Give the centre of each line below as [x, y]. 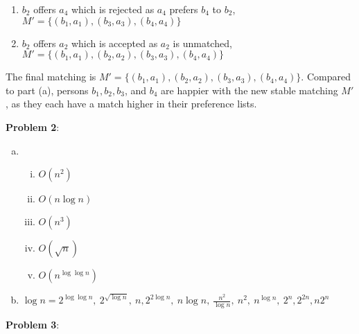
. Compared [326, 77]
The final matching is [51, 77]
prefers [184, 9]
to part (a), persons [47, 90]
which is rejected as [113, 9]
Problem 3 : [33, 324]
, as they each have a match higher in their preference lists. [131, 104]
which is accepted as [114, 43]
